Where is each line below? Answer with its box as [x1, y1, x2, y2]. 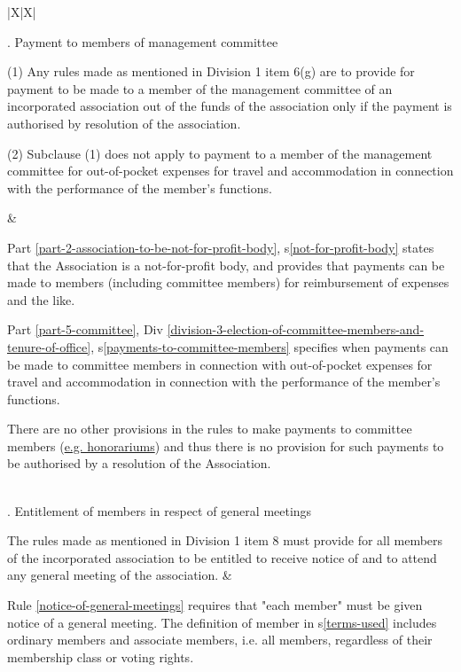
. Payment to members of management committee [7, 32, 278, 51]
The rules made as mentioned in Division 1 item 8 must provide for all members [7, 531, 443, 550]
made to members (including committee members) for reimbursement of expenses [7, 273, 449, 292]
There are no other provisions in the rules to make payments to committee [7, 419, 412, 438]
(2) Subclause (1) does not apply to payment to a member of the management [7, 144, 433, 162]
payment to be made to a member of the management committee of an [7, 79, 393, 98]
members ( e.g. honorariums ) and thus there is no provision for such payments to [7, 436, 444, 455]
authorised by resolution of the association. [7, 113, 241, 132]
